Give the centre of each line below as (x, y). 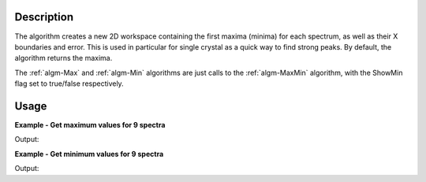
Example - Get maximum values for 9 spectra (90, 124)
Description (44, 17)
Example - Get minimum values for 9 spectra (89, 154)
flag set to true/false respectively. (69, 84)
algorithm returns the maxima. (64, 58)
